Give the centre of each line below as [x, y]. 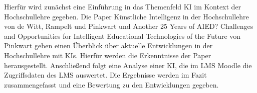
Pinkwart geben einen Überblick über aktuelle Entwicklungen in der [108, 46]
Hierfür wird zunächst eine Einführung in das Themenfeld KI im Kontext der [123, 6]
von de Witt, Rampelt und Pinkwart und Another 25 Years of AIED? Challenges [129, 26]
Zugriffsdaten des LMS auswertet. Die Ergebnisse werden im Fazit [105, 75]
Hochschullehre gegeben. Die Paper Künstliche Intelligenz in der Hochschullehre [126, 16]
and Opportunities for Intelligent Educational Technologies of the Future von [122, 36]
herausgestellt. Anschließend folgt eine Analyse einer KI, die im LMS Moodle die [128, 65]
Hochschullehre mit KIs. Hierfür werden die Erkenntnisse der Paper [108, 55]
